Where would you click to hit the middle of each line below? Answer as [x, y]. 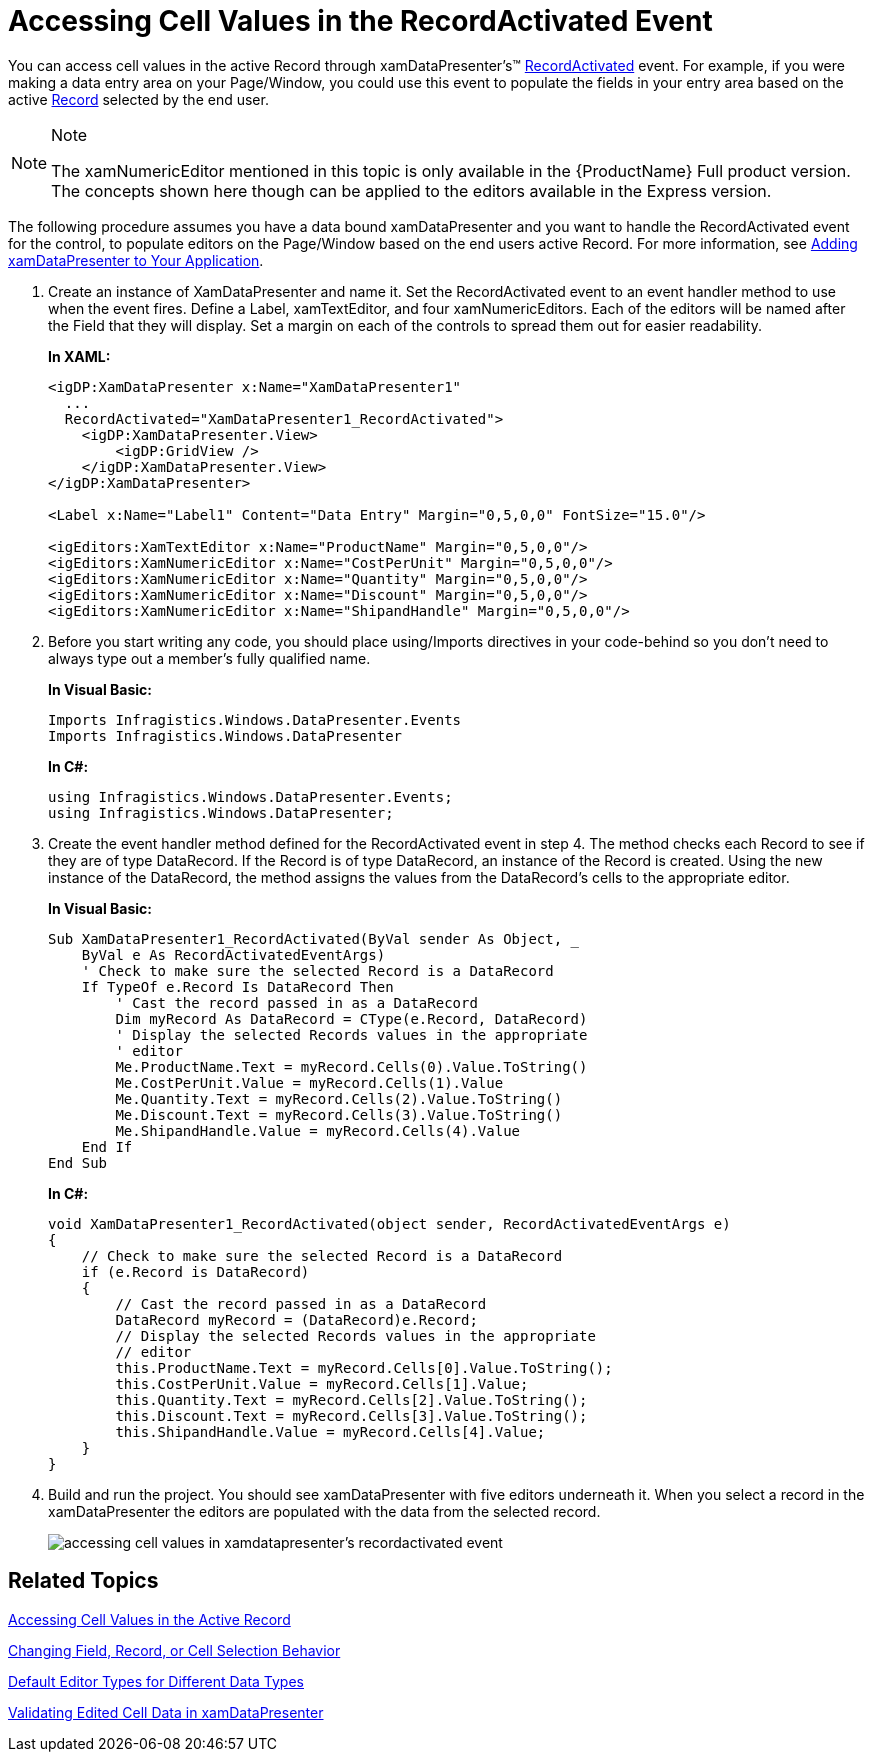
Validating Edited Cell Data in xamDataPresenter [166, 1712]
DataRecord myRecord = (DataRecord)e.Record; [296, 1319]
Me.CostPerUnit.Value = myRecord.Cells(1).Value [309, 1082]
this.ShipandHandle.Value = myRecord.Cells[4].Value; [330, 1431]
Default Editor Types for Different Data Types [156, 1681]
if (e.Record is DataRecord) [195, 1271]
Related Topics [83, 1581]
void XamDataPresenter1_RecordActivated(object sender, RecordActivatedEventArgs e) [389, 1223]
